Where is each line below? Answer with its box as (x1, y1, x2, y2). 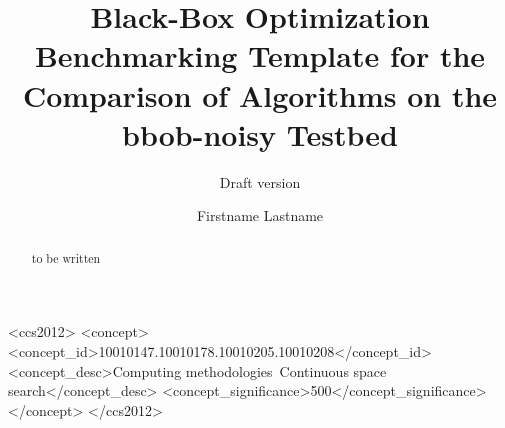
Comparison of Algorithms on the (22, 74, 498, 115)
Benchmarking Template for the (34, 35, 486, 76)
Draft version (219, 171, 301, 192)
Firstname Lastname (196, 205, 324, 226)
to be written (31, 249, 101, 266)
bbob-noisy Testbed (122, 113, 398, 154)
